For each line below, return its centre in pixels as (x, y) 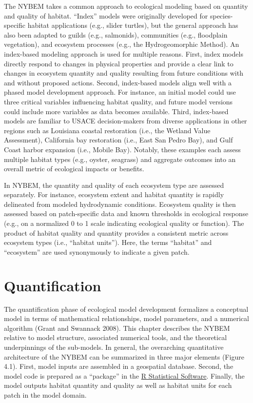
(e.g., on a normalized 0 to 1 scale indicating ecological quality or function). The (124, 223)
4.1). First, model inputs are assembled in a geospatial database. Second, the (119, 366)
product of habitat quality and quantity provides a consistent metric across (116, 232)
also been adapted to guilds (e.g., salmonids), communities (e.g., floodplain (116, 34)
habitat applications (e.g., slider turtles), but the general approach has (133, 25)
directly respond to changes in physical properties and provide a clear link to (119, 63)
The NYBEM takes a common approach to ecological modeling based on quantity (126, 6)
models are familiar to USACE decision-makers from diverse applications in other (126, 121)
